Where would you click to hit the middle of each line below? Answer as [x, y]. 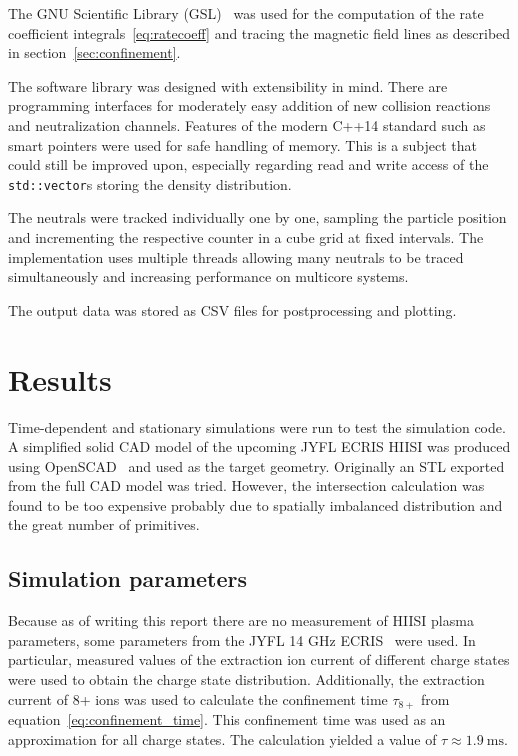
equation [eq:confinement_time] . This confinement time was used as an [227, 719]
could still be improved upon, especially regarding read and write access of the [248, 164]
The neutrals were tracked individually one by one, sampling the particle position [257, 217]
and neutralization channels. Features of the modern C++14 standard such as [247, 124]
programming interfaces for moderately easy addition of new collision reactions [249, 105]
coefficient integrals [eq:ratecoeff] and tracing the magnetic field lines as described [259, 32]
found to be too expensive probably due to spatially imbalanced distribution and [255, 504]
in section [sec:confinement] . [94, 52]
